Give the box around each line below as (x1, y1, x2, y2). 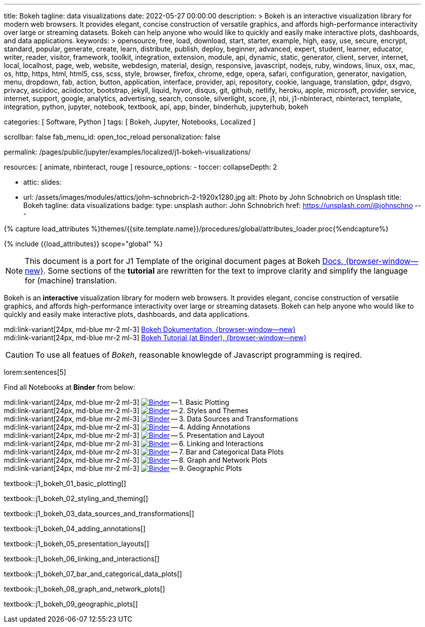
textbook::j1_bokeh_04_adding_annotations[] (4, 524, 146, 533)
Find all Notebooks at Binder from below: (4, 383, 135, 391)
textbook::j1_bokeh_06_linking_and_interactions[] (4, 555, 160, 563)
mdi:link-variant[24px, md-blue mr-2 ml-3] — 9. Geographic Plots (4, 464, 242, 472)
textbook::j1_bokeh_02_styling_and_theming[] (4, 494, 148, 503)
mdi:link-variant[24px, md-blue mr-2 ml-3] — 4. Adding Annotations (4, 423, 250, 431)
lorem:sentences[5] (4, 368, 66, 376)
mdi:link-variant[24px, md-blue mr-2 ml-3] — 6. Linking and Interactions (4, 439, 263, 448)
